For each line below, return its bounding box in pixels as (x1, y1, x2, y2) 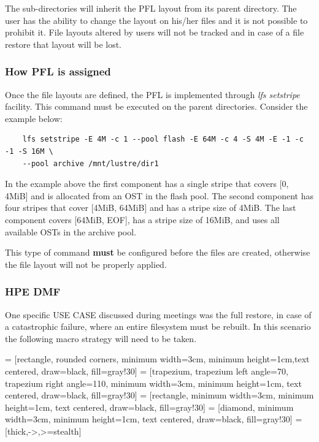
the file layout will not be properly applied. (5, 257, 167, 270)
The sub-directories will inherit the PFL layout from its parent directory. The (5, 2, 297, 14)
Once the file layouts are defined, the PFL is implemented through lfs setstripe (5, 88, 300, 101)
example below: (5, 112, 63, 124)
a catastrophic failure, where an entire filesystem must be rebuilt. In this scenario (5, 320, 311, 333)
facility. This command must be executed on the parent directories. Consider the (5, 100, 308, 113)
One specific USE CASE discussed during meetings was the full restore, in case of (5, 308, 312, 321)
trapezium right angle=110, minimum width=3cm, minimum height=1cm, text (5, 376, 302, 389)
